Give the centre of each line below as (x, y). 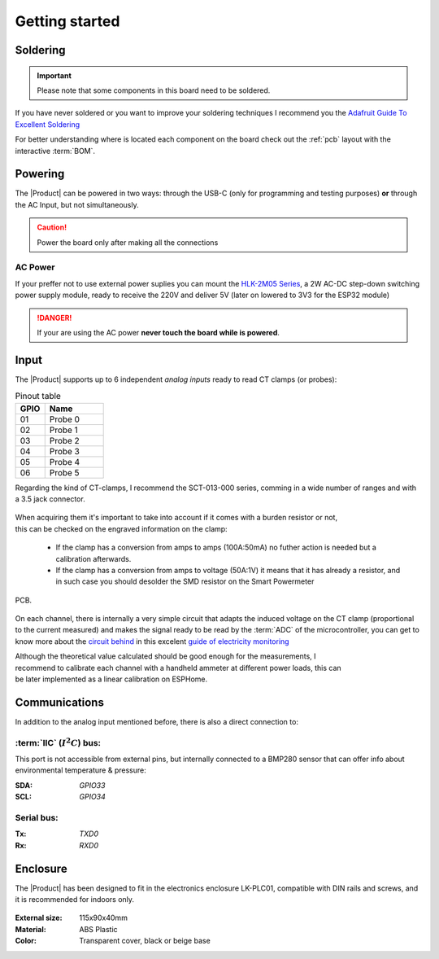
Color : (26, 941)
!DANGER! (54, 317)
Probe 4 (65, 462)
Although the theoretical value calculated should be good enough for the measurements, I (165, 656)
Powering (40, 174)
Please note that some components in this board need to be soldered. (154, 90)
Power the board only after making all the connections (128, 242)
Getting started (67, 21)
